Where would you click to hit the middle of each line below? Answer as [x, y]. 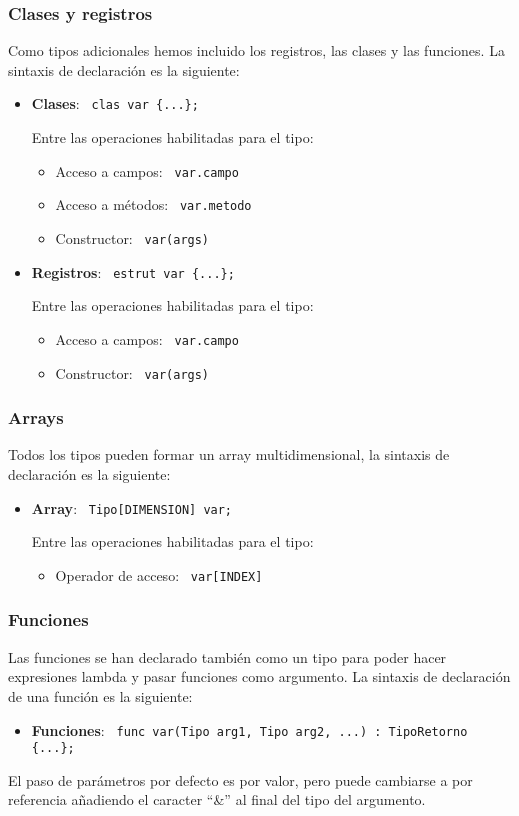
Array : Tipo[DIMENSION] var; [132, 507]
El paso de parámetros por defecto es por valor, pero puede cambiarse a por [240, 779]
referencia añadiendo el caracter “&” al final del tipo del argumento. [217, 799]
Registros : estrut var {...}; [133, 271]
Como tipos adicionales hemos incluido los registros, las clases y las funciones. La [256, 50]
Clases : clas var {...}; [115, 103]
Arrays [36, 417]
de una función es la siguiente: [100, 695]
